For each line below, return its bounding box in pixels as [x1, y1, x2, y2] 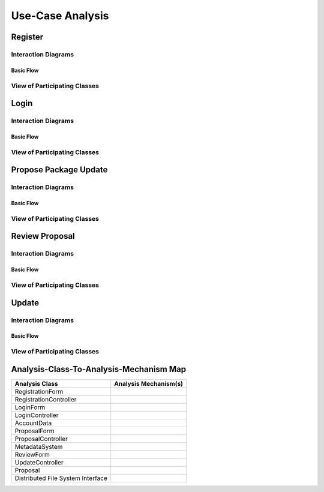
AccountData [14, 419, 52, 427]
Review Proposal [11, 231, 75, 241]
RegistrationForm [14, 387, 64, 395]
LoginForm [14, 403, 46, 411]
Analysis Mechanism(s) [114, 379, 183, 388]
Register [11, 32, 44, 42]
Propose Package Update [11, 165, 108, 175]
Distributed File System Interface [14, 474, 108, 482]
